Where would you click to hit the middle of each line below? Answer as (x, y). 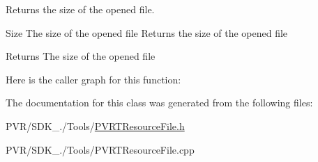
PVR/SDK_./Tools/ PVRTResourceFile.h (95, 125)
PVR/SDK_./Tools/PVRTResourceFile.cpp (100, 149)
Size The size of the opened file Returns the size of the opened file (147, 32)
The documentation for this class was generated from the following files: (159, 103)
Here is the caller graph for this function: (93, 79)
